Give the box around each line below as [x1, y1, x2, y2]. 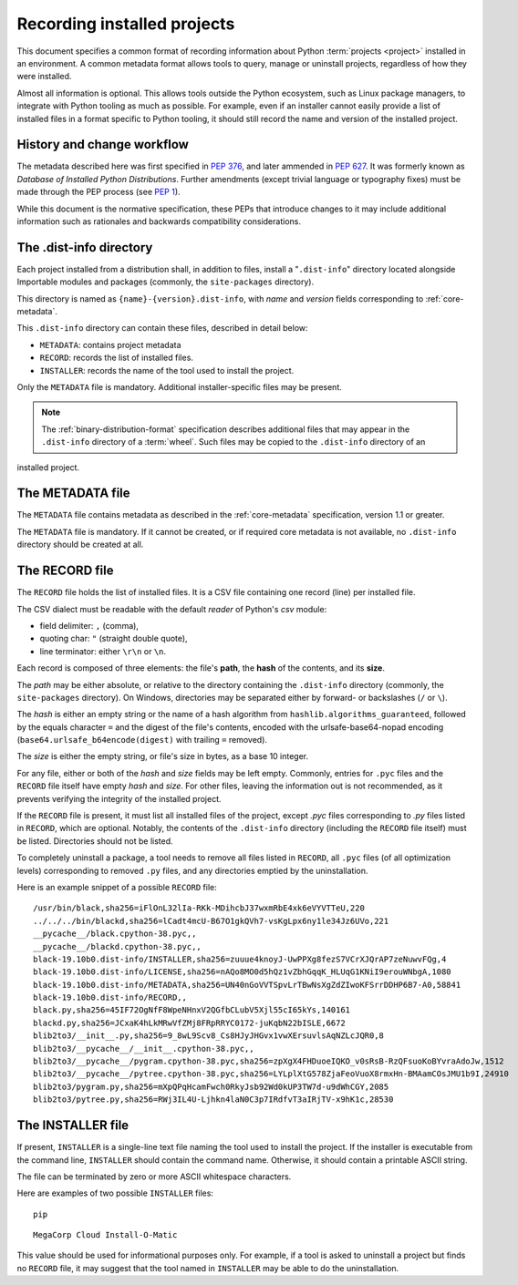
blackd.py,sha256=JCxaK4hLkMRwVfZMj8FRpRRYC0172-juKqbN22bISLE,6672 [33, 1017, 346, 1028]
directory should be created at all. [16, 539, 144, 550]
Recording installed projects [16, 14, 235, 34]
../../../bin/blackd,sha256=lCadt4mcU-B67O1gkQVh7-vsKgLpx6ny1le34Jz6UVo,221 [33, 916, 389, 926]
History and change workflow [16, 137, 189, 152]
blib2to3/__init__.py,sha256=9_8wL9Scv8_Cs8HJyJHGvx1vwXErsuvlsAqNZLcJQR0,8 [33, 1031, 385, 1041]
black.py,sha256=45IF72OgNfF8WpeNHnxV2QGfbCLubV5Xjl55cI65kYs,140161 [33, 1005, 351, 1015]
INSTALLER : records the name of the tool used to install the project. [39, 365, 295, 375]
